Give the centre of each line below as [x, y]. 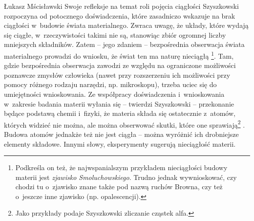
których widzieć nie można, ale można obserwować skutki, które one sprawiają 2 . [125, 124]
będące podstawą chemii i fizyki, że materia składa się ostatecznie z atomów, [120, 113]
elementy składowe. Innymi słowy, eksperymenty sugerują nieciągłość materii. [120, 144]
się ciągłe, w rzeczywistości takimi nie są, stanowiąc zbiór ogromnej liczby [115, 34]
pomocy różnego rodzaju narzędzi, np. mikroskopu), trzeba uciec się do [110, 84]
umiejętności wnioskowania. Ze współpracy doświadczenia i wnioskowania [114, 94]
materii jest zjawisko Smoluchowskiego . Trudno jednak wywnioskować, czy [126, 177]
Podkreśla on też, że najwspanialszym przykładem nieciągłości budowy [121, 167]
